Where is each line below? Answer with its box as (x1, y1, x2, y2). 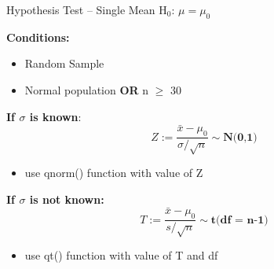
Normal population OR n (24, 81, 149, 98)
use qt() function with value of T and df (24, 246, 218, 263)
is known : (29, 108, 82, 124)
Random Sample (24, 55, 104, 72)
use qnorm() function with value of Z (24, 164, 203, 180)
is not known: (29, 190, 104, 207)
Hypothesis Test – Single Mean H (6, 2, 167, 17)
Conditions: (6, 28, 70, 45)
